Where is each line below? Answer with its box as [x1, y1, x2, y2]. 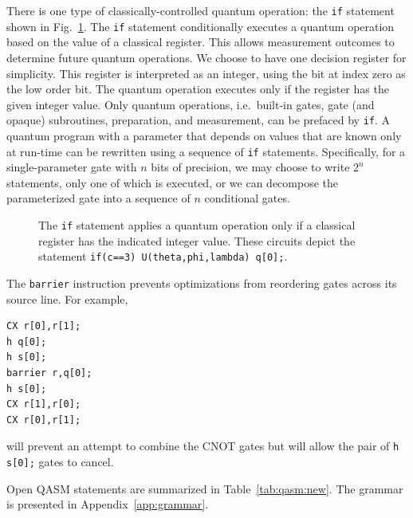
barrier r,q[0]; [6, 367, 92, 379]
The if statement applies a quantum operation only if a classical [38, 216, 356, 233]
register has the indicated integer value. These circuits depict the [38, 232, 356, 249]
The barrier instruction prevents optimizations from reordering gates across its [6, 274, 397, 291]
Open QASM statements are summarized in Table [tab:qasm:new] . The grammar [6, 480, 403, 496]
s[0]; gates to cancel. [6, 453, 114, 469]
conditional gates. [204, 190, 290, 206]
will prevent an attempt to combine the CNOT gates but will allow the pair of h [6, 438, 399, 454]
